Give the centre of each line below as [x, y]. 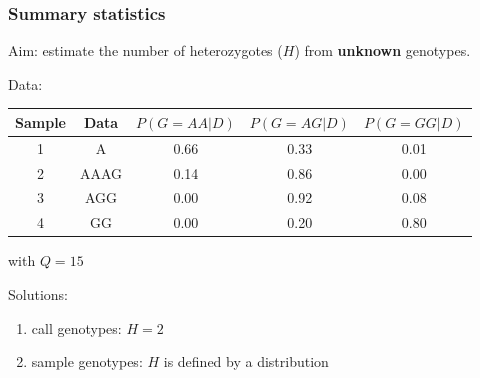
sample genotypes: [87, 361]
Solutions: [38, 293]
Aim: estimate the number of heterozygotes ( [145, 50]
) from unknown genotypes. [382, 50]
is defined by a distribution [246, 361]
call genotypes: [76, 327]
